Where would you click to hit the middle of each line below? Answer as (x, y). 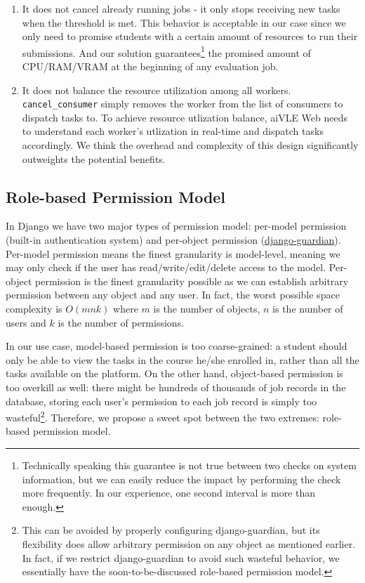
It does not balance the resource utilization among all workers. (157, 90)
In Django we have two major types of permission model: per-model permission (176, 226)
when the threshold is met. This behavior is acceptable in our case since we (184, 22)
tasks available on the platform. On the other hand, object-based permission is (174, 373)
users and (26, 322)
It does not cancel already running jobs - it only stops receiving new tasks (181, 8)
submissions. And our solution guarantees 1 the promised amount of (166, 51)
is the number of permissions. (121, 322)
